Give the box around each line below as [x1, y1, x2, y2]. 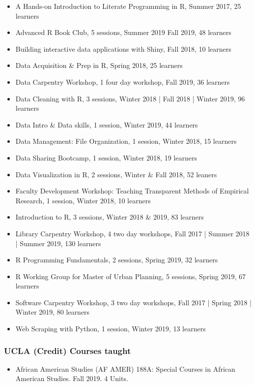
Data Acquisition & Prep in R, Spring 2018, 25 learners [15, 60, 183, 70]
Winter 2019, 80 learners [15, 307, 90, 317]
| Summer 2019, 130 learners [15, 238, 101, 248]
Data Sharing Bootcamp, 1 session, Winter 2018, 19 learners [15, 152, 197, 162]
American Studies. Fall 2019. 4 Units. [15, 373, 128, 384]
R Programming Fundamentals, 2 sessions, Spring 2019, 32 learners [15, 255, 218, 265]
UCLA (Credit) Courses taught [4, 344, 131, 356]
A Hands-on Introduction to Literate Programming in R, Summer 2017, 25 [15, 1, 241, 11]
